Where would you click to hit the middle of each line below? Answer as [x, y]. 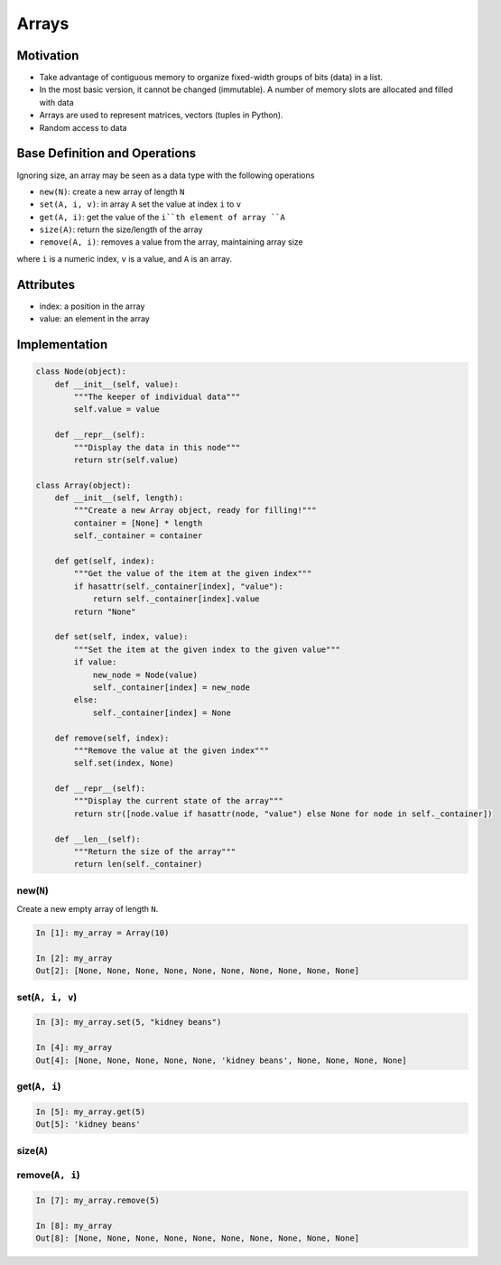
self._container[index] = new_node [171, 687]
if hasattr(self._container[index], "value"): [178, 586]
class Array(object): [83, 485]
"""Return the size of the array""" [155, 852]
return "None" [105, 611]
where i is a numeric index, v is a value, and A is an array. [125, 258]
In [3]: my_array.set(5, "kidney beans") [129, 1022]
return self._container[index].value [176, 599]
